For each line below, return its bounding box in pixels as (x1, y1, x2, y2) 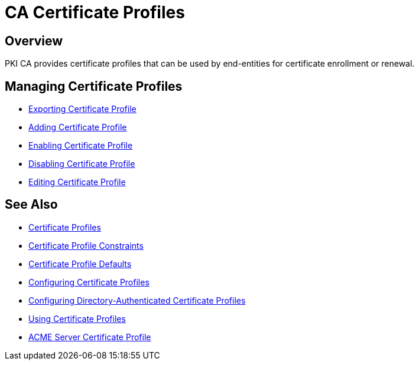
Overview (5, 33, 63, 48)
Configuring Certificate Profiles (28, 277, 150, 287)
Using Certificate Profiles (28, 313, 126, 324)
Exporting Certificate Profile (28, 104, 137, 114)
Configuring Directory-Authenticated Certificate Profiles (28, 295, 246, 305)
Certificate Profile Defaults (28, 258, 132, 269)
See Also (5, 197, 58, 212)
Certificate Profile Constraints (28, 240, 144, 251)
